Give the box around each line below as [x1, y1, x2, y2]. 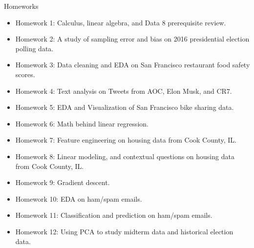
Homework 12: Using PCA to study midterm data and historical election [15, 226, 233, 236]
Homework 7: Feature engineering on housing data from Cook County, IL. [15, 135, 236, 145]
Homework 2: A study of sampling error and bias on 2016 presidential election [15, 34, 250, 44]
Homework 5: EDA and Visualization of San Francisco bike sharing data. [15, 102, 234, 112]
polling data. [15, 43, 54, 53]
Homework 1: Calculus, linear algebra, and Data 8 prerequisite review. [15, 17, 226, 27]
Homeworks [4, 1, 39, 11]
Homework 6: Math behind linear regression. [15, 118, 148, 128]
